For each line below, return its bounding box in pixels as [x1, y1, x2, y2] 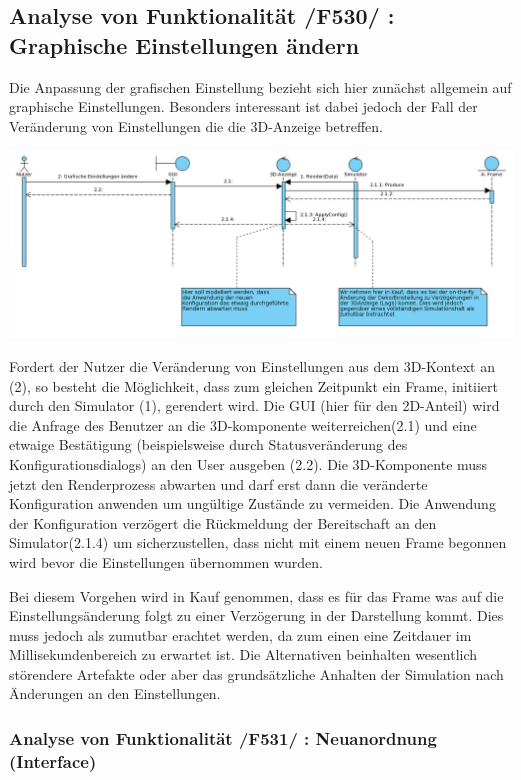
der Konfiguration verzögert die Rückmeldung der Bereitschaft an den [9, 512, 437, 533]
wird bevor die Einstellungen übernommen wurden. [9, 551, 323, 572]
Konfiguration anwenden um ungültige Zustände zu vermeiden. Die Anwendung [9, 493, 496, 514]
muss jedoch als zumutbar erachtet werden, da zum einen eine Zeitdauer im [9, 624, 472, 645]
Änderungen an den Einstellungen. [9, 683, 221, 704]
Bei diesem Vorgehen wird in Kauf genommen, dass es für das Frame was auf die [9, 585, 504, 606]
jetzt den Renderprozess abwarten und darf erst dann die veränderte [9, 473, 428, 494]
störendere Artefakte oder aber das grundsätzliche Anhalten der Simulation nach [9, 663, 504, 684]
